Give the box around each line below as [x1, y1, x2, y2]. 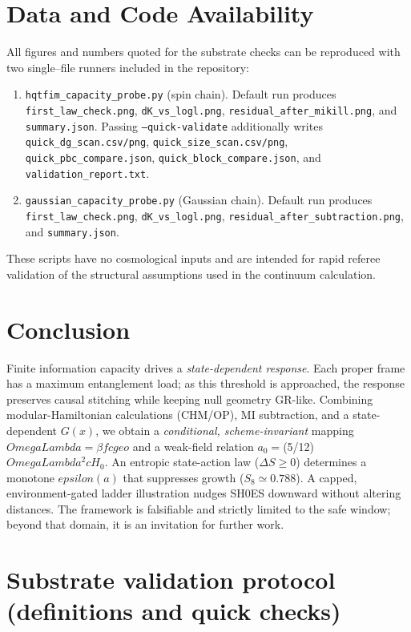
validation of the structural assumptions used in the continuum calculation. [6, 265, 376, 282]
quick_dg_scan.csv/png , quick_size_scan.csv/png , [25, 133, 288, 150]
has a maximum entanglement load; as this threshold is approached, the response [6, 375, 405, 392]
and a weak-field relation [132, 437, 254, 454]
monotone [6, 469, 54, 485]
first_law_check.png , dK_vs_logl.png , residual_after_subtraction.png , [25, 207, 404, 223]
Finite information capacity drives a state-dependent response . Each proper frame [6, 359, 405, 376]
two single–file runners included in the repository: [6, 58, 249, 75]
